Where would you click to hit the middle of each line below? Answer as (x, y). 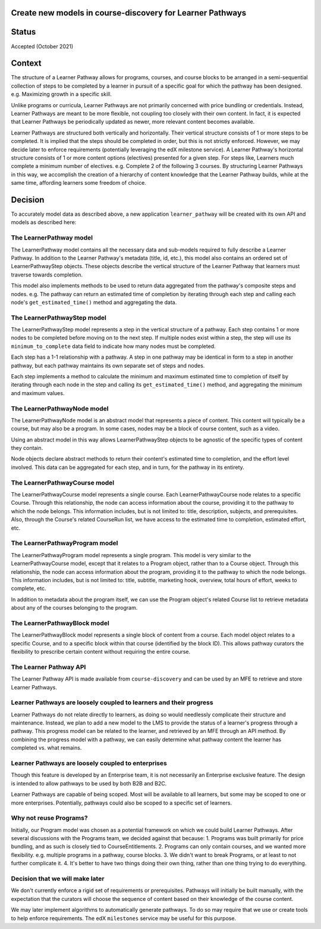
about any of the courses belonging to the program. (74, 608)
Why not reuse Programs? (50, 818)
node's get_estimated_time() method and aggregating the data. (94, 302)
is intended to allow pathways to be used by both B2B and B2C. (89, 783)
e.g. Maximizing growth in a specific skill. (62, 94)
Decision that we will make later (58, 879)
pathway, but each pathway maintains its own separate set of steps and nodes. (108, 365)
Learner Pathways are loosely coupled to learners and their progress (112, 703)
